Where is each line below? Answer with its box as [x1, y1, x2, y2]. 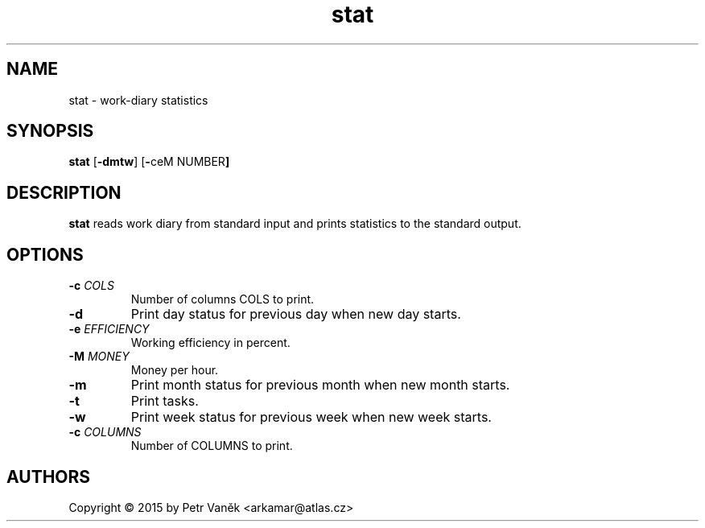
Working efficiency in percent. [130, 336, 291, 350]
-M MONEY [68, 349, 130, 364]
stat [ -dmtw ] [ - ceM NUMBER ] [68, 155, 230, 169]
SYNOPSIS [6, 121, 94, 142]
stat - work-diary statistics [68, 93, 208, 107]
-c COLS [68, 278, 114, 293]
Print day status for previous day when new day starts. [130, 306, 461, 323]
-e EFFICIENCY [68, 322, 150, 336]
